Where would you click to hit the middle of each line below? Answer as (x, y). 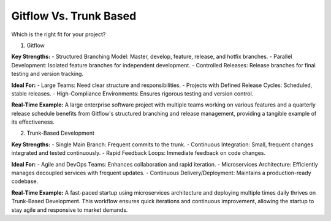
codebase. (25, 181)
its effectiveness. (33, 122)
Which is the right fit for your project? (59, 34)
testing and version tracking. (48, 74)
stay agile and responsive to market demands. (70, 210)
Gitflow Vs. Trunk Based (74, 16)
